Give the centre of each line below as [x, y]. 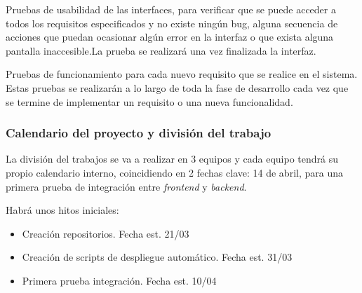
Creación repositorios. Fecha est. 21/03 [106, 233]
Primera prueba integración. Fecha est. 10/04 [119, 280]
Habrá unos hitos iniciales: [62, 210]
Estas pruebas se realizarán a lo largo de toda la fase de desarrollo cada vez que [177, 87]
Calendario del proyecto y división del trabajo [139, 133]
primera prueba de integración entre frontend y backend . [126, 186]
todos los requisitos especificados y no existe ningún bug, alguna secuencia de [172, 23]
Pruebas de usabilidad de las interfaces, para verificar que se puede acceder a [171, 9]
